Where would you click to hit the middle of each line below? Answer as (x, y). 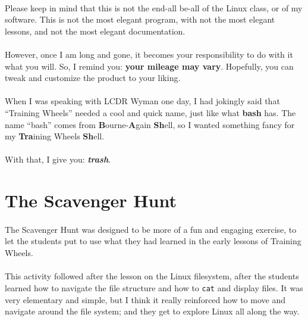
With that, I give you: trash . (58, 159)
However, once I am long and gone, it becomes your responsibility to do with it (149, 54)
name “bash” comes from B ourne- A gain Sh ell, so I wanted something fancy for (150, 124)
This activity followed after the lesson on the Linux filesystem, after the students (152, 276)
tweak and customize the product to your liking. (93, 78)
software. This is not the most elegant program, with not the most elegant (140, 19)
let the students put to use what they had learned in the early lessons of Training (153, 241)
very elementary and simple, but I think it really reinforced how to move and (145, 299)
